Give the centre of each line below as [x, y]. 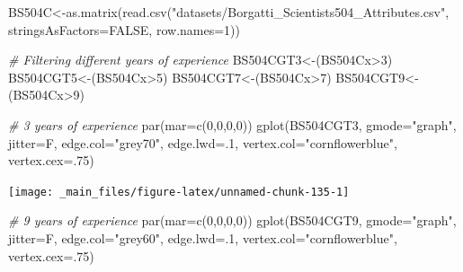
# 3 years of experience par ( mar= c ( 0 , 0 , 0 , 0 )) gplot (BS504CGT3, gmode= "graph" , [232, 124]
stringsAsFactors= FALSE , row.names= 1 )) [124, 29]
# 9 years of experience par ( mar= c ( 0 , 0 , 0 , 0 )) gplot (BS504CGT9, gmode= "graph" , [232, 220]
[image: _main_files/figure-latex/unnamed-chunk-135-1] [179, 192]
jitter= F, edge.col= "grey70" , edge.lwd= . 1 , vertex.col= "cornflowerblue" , [203, 142]
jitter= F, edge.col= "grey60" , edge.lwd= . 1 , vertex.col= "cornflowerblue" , [203, 238]
